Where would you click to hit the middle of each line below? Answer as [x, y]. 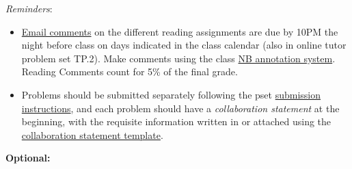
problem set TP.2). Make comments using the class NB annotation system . [178, 58]
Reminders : [29, 8]
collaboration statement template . [92, 134]
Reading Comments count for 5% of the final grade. [130, 71]
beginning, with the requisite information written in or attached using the [176, 121]
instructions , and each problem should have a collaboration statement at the [180, 108]
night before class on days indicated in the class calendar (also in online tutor [184, 45]
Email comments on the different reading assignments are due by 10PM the [180, 31]
